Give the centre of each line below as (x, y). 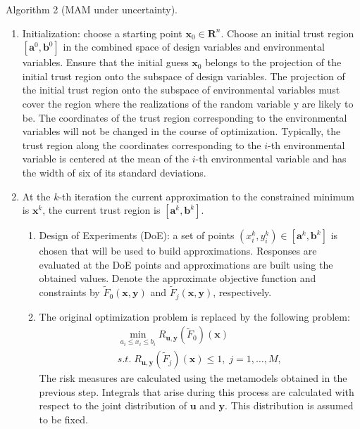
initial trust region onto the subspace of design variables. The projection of (184, 76)
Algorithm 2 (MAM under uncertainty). (92, 9)
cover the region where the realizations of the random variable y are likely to (188, 103)
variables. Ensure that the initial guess (105, 62)
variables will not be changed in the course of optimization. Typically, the (181, 131)
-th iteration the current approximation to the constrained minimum (206, 196)
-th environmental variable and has (271, 159)
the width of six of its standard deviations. (114, 172)
